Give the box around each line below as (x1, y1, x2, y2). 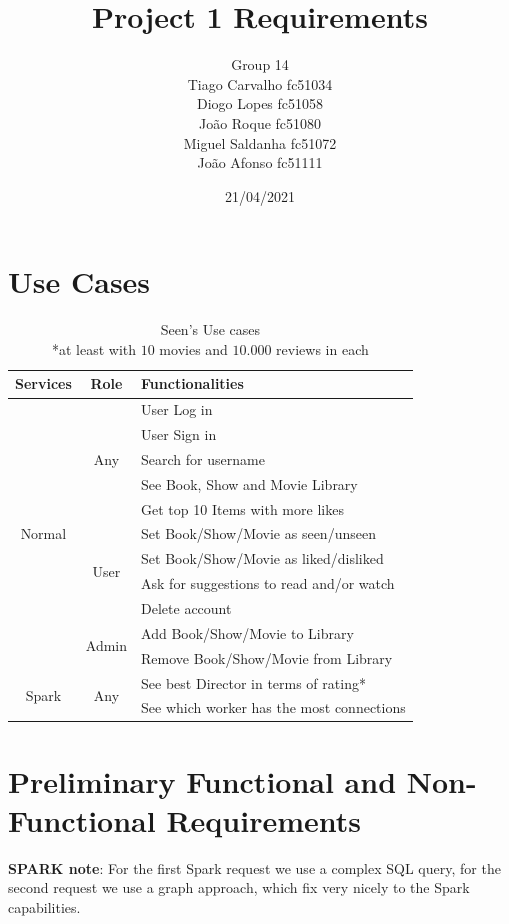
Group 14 (231, 54, 289, 75)
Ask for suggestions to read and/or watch (141, 573, 395, 594)
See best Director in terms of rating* (141, 672, 366, 693)
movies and (159, 338, 228, 359)
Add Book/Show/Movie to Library (141, 622, 354, 643)
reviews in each (276, 338, 369, 359)
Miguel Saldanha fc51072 (183, 132, 337, 153)
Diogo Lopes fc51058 (196, 93, 324, 114)
